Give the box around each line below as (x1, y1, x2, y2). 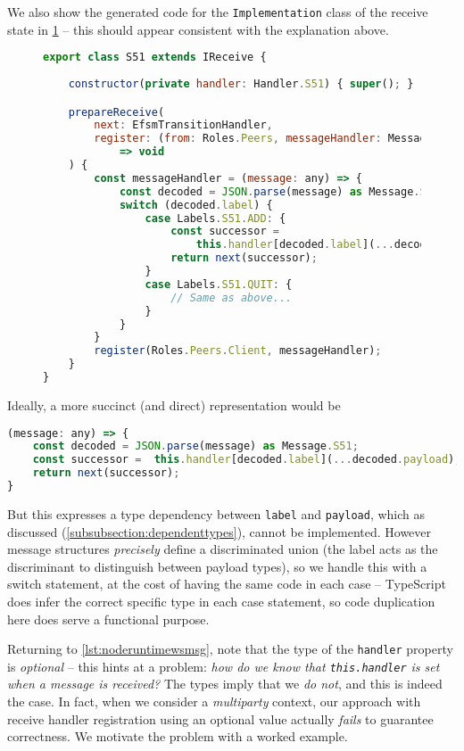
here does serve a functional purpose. (7, 609, 210, 628)
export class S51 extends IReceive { (43, 51, 267, 64)
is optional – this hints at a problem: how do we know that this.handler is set (7, 656, 440, 675)
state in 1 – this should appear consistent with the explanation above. (7, 20, 389, 38)
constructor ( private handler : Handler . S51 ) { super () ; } (68, 78, 414, 90)
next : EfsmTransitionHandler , (94, 119, 273, 132)
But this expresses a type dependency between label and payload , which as (7, 504, 426, 523)
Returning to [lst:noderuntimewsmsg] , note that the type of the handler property (7, 640, 453, 658)
